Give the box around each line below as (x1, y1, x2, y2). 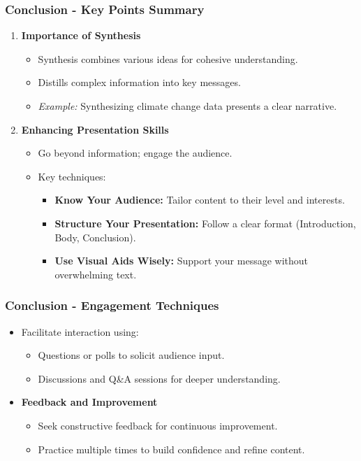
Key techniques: (38, 169, 106, 183)
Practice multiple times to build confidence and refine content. (38, 441, 305, 456)
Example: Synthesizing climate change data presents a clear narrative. (38, 99, 337, 113)
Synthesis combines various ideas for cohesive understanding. (38, 51, 298, 66)
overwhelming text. (54, 267, 137, 281)
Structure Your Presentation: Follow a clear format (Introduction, (54, 215, 356, 230)
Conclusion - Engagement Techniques (5, 297, 219, 314)
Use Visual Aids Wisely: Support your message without (54, 253, 309, 268)
